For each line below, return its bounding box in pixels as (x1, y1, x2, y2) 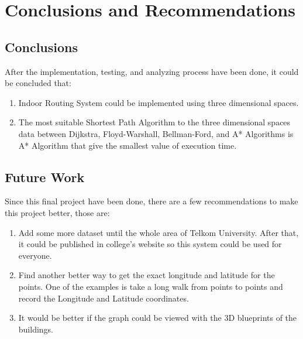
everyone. (18, 249, 52, 261)
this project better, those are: (5, 206, 110, 218)
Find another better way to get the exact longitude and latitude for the (18, 269, 275, 281)
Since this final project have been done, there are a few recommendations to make (5, 195, 298, 207)
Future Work (5, 167, 85, 186)
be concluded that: (5, 77, 71, 89)
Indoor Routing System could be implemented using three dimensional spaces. (18, 96, 299, 108)
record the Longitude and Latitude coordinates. (18, 292, 189, 304)
